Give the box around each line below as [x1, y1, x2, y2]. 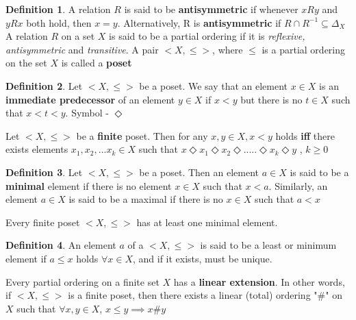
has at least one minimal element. [136, 214, 278, 229]
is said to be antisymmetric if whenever [124, 2, 298, 16]
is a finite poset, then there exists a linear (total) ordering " [68, 288, 318, 302]
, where [212, 42, 243, 56]
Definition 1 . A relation [5, 2, 111, 16]
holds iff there [275, 128, 335, 143]
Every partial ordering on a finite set [5, 274, 160, 288]
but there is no [240, 92, 303, 106]
